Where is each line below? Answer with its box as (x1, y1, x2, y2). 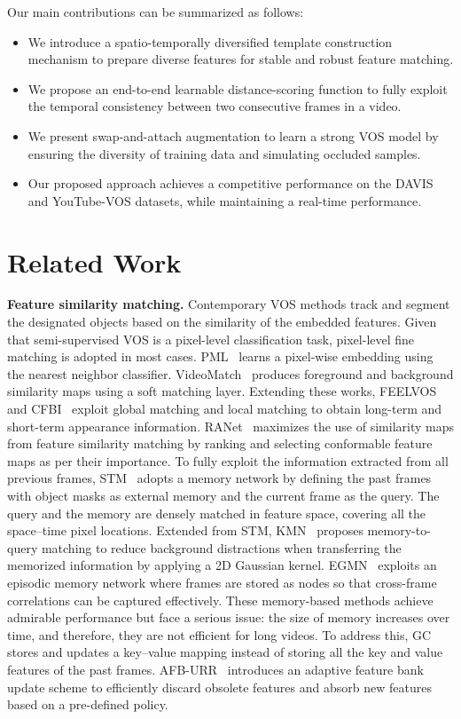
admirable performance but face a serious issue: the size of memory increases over (7, 608, 450, 627)
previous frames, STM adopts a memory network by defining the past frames (7, 469, 432, 487)
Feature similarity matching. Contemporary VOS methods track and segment (7, 295, 450, 313)
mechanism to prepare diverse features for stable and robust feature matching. (27, 50, 454, 68)
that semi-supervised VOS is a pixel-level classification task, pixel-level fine (7, 329, 415, 348)
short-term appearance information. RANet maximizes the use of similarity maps (7, 416, 454, 435)
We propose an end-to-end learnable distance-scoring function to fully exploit (27, 79, 448, 98)
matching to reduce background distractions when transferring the (41, 538, 402, 557)
